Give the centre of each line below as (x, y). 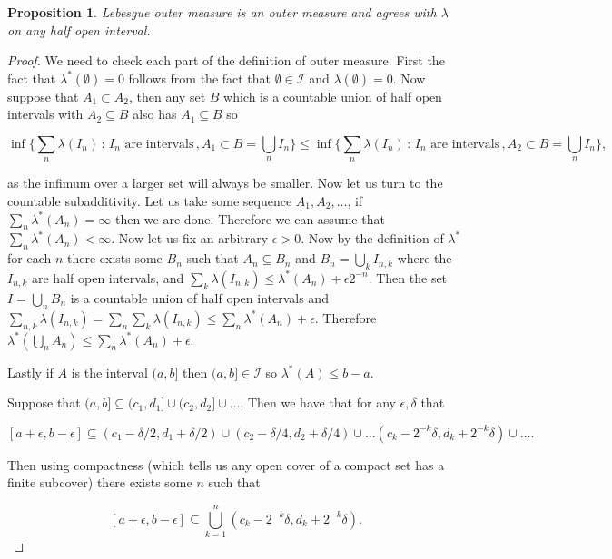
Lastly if (30, 372)
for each (30, 258)
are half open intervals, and (108, 277)
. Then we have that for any (318, 402)
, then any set (168, 96)
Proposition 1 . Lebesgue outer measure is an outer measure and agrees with (222, 12)
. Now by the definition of (372, 238)
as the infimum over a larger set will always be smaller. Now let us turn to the (225, 183)
